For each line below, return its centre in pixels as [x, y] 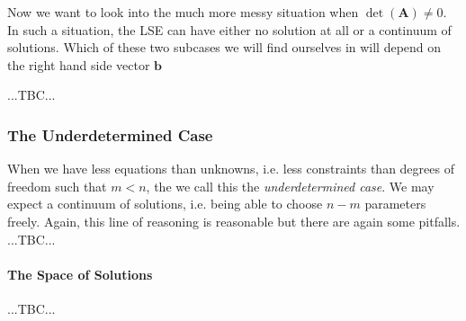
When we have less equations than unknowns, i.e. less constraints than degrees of [231, 169]
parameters [395, 204]
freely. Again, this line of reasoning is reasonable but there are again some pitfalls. [234, 221]
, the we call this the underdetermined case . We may [290, 186]
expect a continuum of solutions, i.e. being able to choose [165, 204]
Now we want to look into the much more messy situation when [183, 12]
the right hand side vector [79, 64]
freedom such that [57, 186]
